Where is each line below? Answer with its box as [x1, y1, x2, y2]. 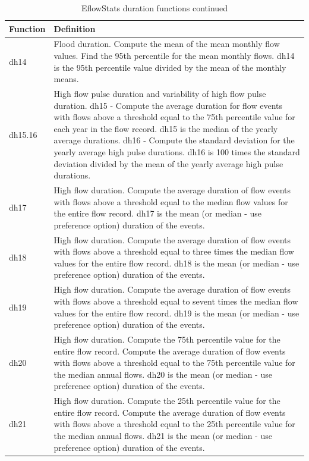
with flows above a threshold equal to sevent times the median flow [53, 294, 298, 307]
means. [53, 73, 79, 85]
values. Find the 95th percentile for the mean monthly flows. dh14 [53, 49, 295, 62]
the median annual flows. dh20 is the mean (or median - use [53, 368, 272, 380]
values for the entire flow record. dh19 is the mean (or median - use [53, 306, 299, 319]
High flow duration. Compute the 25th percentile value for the [53, 394, 280, 407]
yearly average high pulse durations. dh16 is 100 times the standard [53, 146, 300, 158]
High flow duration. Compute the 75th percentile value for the [53, 333, 280, 345]
